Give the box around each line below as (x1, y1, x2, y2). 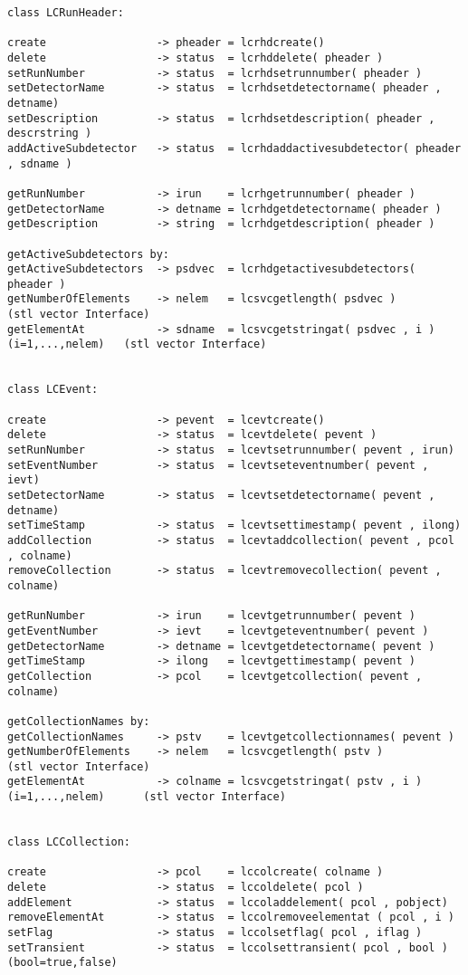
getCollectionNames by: (7, 714, 150, 728)
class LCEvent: (7, 383, 99, 397)
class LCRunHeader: (7, 6, 124, 19)
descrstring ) (7, 127, 92, 140)
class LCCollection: (7, 836, 131, 849)
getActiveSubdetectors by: (7, 247, 169, 261)
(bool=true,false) (7, 956, 118, 970)
